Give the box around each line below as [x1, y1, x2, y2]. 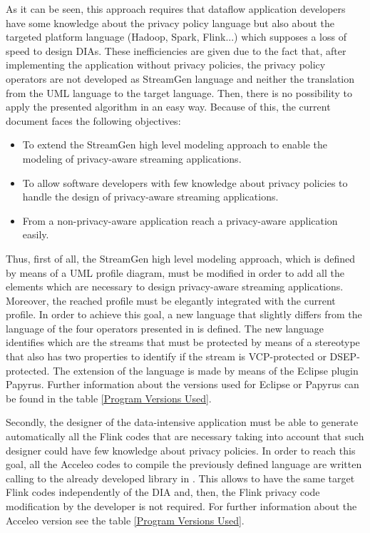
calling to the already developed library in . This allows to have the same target [6, 470, 355, 485]
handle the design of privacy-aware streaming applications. [22, 189, 279, 204]
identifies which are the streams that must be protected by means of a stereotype [6, 335, 360, 350]
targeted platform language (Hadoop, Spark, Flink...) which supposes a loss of [6, 29, 346, 44]
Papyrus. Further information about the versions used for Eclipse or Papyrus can [6, 377, 359, 392]
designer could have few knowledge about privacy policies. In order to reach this [6, 442, 356, 457]
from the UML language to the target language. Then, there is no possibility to [6, 85, 352, 100]
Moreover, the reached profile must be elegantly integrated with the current [6, 293, 336, 308]
